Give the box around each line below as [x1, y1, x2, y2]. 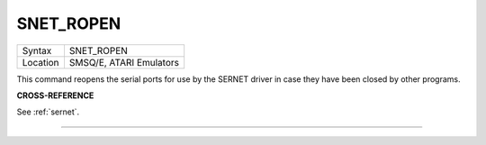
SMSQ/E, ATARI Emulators [68, 56, 180, 68]
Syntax [22, 44, 52, 57]
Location [22, 56, 59, 68]
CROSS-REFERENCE [16, 90, 94, 101]
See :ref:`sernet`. [16, 106, 80, 117]
